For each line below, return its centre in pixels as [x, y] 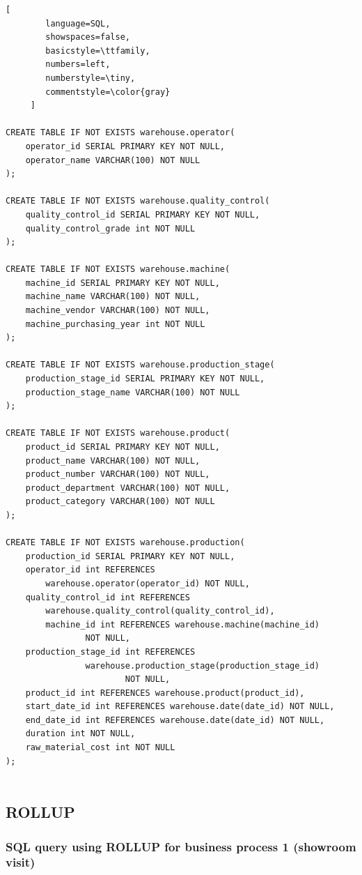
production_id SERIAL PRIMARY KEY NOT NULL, [130, 556]
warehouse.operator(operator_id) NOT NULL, [148, 583]
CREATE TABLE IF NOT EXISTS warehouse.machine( [118, 269]
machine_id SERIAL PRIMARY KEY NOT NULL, [123, 283]
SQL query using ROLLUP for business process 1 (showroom [181, 846]
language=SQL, [78, 23]
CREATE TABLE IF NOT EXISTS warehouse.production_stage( [140, 365]
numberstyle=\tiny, [90, 78]
